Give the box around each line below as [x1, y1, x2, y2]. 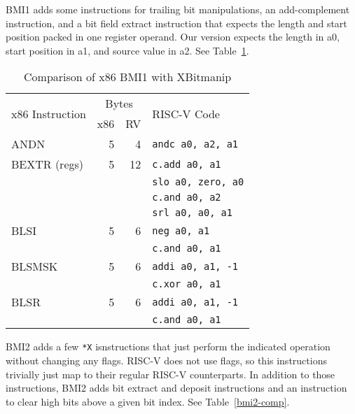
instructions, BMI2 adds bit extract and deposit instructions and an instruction [6, 380, 347, 395]
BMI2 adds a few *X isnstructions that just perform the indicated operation [6, 339, 330, 354]
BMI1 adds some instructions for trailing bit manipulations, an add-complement [6, 2, 350, 16]
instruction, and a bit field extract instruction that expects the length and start [6, 15, 347, 30]
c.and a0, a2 [152, 192, 221, 204]
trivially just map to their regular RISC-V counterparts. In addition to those [6, 366, 335, 381]
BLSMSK [11, 258, 58, 275]
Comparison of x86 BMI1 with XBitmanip [24, 69, 232, 85]
